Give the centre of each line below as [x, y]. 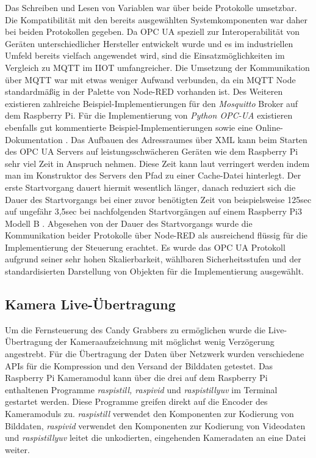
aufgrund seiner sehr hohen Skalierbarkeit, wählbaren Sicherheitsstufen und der [153, 259]
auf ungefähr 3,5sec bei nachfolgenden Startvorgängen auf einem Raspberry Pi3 [153, 211]
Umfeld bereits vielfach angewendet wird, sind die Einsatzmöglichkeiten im [145, 55]
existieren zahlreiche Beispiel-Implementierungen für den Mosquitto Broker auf [152, 103]
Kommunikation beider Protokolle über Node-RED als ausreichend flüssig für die [156, 235]
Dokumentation [34, 139]
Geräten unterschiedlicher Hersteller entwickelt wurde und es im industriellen [149, 43]
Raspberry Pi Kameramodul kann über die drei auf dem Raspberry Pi [136, 378]
